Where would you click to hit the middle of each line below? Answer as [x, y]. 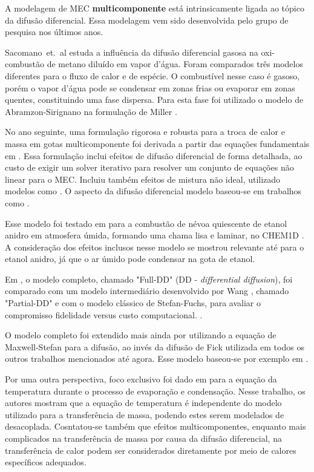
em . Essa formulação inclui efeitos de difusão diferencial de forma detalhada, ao [154, 155]
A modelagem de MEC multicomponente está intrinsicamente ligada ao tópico [155, 8]
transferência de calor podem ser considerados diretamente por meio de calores [151, 450]
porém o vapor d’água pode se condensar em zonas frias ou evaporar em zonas [150, 87]
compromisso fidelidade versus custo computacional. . [104, 314]
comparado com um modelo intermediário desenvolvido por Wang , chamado [147, 291]
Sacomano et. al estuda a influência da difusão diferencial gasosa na [132, 52]
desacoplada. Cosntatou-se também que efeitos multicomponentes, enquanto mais [155, 426]
